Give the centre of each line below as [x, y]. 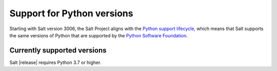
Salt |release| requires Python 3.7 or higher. [55, 62]
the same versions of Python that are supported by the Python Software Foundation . [99, 35]
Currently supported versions [58, 50]
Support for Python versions [71, 13]
